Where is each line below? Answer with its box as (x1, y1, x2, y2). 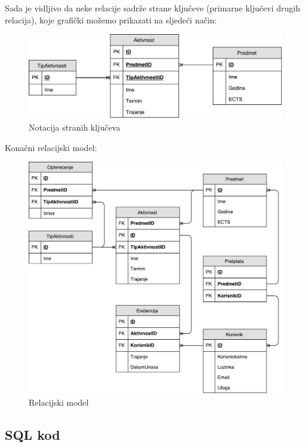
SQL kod (5, 425, 60, 443)
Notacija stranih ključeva (29, 120, 120, 133)
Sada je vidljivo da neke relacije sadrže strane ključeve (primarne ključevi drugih (5, 2, 300, 14)
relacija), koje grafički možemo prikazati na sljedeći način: (5, 13, 217, 26)
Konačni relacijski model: (5, 141, 97, 153)
